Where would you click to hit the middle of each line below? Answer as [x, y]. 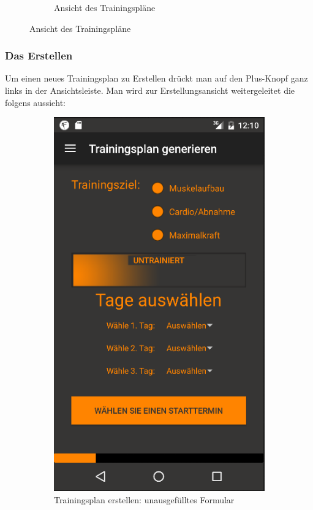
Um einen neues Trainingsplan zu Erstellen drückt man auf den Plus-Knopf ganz [156, 78]
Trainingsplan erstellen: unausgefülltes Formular [144, 499]
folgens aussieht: [36, 102]
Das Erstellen [39, 55]
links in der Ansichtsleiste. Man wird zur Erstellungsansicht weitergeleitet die [150, 90]
